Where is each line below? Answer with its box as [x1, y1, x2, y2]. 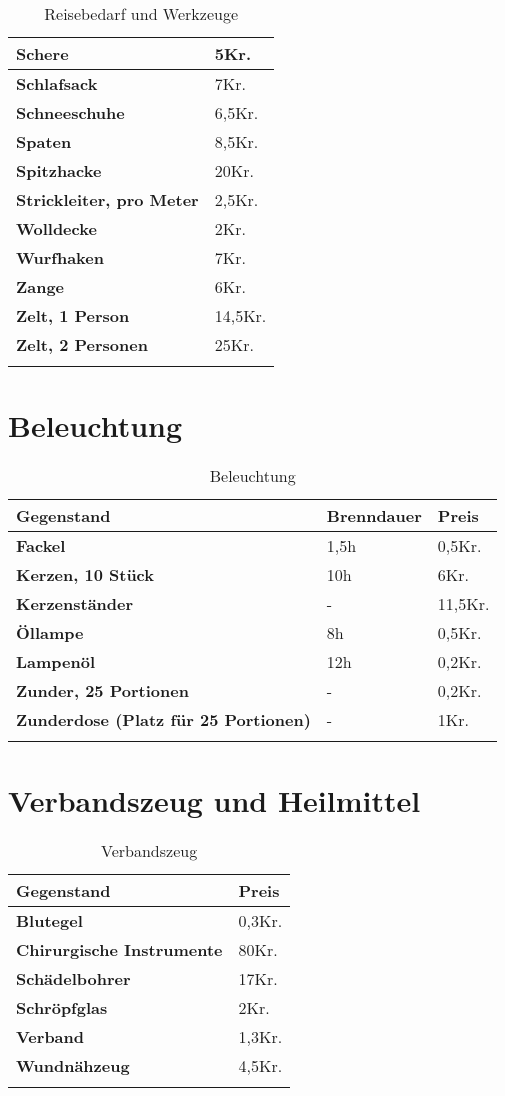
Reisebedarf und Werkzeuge [44, 2, 239, 25]
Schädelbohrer [16, 967, 131, 991]
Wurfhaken [16, 246, 104, 269]
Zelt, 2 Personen [16, 333, 148, 356]
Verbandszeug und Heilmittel [8, 780, 421, 821]
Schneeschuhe [16, 101, 125, 124]
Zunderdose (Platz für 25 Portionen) [16, 708, 311, 732]
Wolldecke [16, 217, 97, 240]
